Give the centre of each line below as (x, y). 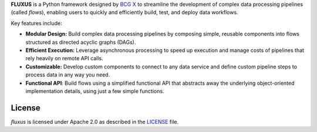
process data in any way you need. (68, 75)
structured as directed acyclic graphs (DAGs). (81, 42)
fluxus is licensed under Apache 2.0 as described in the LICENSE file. (95, 121)
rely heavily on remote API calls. (64, 58)
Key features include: (36, 23)
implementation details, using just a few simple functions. (95, 91)
